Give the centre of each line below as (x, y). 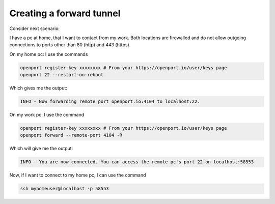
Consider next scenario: (35, 28)
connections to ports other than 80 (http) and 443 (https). (70, 45)
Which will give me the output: (41, 149)
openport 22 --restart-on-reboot (62, 75)
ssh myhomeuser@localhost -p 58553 (64, 189)
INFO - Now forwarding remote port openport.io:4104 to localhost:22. (110, 101)
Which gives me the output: (38, 88)
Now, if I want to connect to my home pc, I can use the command (78, 175)
